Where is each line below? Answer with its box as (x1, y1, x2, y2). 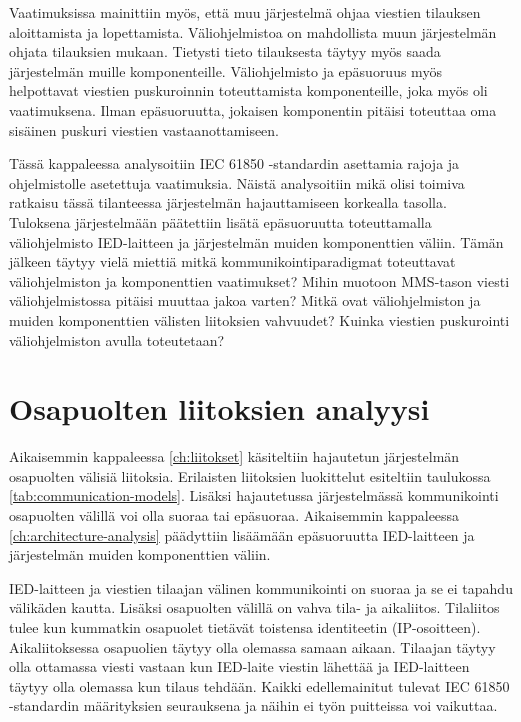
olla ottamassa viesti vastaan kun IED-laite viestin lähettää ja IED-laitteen (9, 656, 470, 677)
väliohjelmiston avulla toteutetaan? (9, 329, 225, 350)
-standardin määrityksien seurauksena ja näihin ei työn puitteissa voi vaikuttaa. (9, 695, 498, 716)
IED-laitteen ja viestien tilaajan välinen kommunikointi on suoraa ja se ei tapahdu (9, 577, 513, 598)
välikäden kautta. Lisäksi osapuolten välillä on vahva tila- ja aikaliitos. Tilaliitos (9, 597, 500, 618)
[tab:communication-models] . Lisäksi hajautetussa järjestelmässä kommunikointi (9, 485, 499, 506)
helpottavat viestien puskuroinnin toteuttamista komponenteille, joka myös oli (9, 80, 488, 101)
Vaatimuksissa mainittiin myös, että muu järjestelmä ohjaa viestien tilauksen (9, 2, 481, 22)
